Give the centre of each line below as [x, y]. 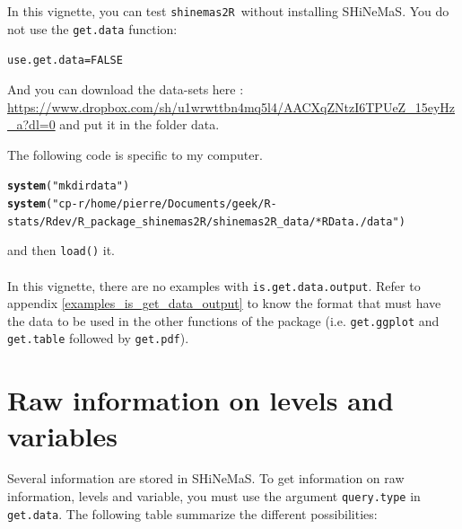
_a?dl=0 [31, 124]
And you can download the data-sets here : [126, 88]
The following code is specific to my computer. [135, 154]
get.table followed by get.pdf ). [98, 338]
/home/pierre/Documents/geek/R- [180, 204]
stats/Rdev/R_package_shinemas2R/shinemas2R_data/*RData [181, 221]
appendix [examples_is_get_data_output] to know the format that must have [224, 303]
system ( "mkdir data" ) [69, 186]
